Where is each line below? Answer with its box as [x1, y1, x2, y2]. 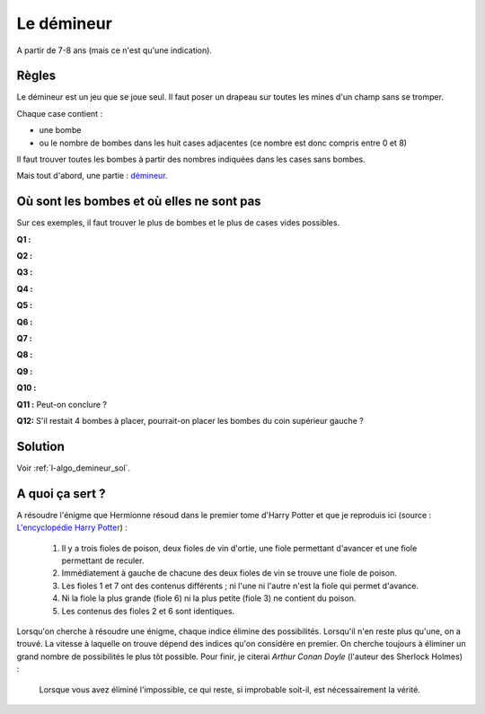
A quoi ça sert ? [16, 486, 106, 501]
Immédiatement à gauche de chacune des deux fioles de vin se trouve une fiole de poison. [61, 568, 397, 578]
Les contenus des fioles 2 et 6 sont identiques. [61, 605, 235, 616]
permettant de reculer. [61, 555, 145, 566]
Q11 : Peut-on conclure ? [16, 399, 108, 410]
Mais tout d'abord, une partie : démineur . [16, 171, 168, 181]
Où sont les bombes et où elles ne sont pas [16, 194, 261, 209]
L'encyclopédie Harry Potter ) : [16, 522, 128, 533]
